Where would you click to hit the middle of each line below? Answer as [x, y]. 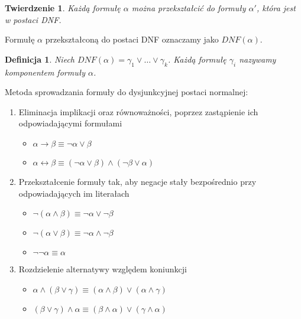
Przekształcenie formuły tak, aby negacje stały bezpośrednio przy [137, 181]
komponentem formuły [45, 72]
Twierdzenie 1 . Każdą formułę [63, 8]
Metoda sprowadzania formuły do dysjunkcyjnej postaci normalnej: [127, 92]
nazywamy [258, 59]
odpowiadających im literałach [74, 193]
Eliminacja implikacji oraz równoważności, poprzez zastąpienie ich [138, 111]
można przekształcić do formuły [189, 8]
